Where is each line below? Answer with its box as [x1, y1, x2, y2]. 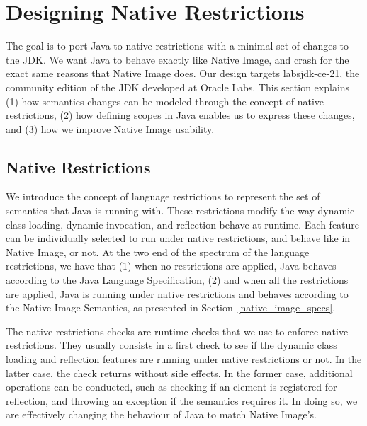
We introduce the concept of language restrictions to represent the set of [6, 189, 320, 204]
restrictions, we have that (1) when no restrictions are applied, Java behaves [6, 258, 337, 273]
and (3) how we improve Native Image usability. [6, 121, 215, 136]
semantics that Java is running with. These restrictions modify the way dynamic [6, 203, 355, 218]
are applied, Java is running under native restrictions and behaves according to [6, 286, 349, 301]
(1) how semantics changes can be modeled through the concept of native [6, 93, 324, 108]
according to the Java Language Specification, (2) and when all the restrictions [6, 272, 349, 287]
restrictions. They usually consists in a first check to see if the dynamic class [6, 338, 337, 352]
